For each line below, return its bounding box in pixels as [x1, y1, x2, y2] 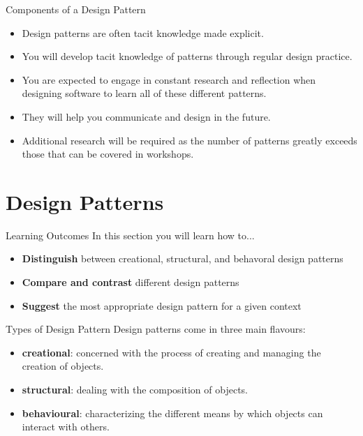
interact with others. [22, 419, 110, 434]
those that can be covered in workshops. [22, 146, 194, 161]
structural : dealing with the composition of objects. [22, 382, 249, 397]
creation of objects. [22, 359, 104, 373]
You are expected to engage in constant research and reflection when [22, 72, 316, 87]
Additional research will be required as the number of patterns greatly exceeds [22, 133, 357, 147]
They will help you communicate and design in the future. [22, 109, 271, 123]
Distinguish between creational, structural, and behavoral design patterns [22, 251, 343, 266]
